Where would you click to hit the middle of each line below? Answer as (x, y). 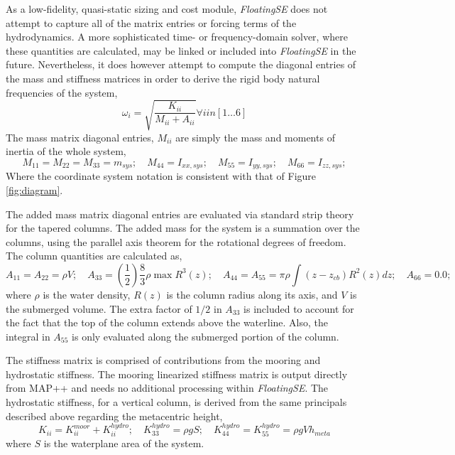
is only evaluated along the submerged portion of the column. (205, 336)
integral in (28, 336)
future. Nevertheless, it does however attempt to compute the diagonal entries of (181, 64)
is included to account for (299, 308)
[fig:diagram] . (34, 189)
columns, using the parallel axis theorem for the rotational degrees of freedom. (176, 241)
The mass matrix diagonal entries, (80, 137)
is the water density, (87, 294)
